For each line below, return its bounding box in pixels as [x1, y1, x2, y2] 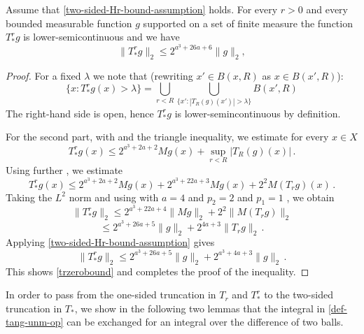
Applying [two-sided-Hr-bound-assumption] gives [6, 235, 215, 249]
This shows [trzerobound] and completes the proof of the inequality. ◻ [6, 263, 309, 278]
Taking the [6, 189, 52, 204]
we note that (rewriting [93, 68, 193, 82]
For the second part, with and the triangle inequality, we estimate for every [6, 129, 329, 144]
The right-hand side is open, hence [6, 106, 154, 120]
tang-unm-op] [6, 314, 64, 329]
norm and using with [69, 189, 159, 204]
